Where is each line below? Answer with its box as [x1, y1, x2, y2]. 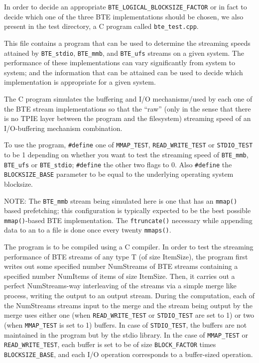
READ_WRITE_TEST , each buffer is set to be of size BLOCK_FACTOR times [4, 339, 216, 350]
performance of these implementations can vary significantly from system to [4, 57, 236, 68]
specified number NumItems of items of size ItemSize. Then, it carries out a [4, 270, 235, 281]
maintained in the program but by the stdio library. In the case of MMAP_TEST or [4, 329, 248, 340]
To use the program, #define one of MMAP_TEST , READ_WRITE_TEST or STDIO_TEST [4, 139, 253, 150]
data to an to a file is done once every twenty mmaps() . [4, 225, 171, 235]
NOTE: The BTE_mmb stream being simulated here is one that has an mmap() [4, 195, 238, 206]
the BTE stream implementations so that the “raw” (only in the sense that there [4, 103, 251, 114]
